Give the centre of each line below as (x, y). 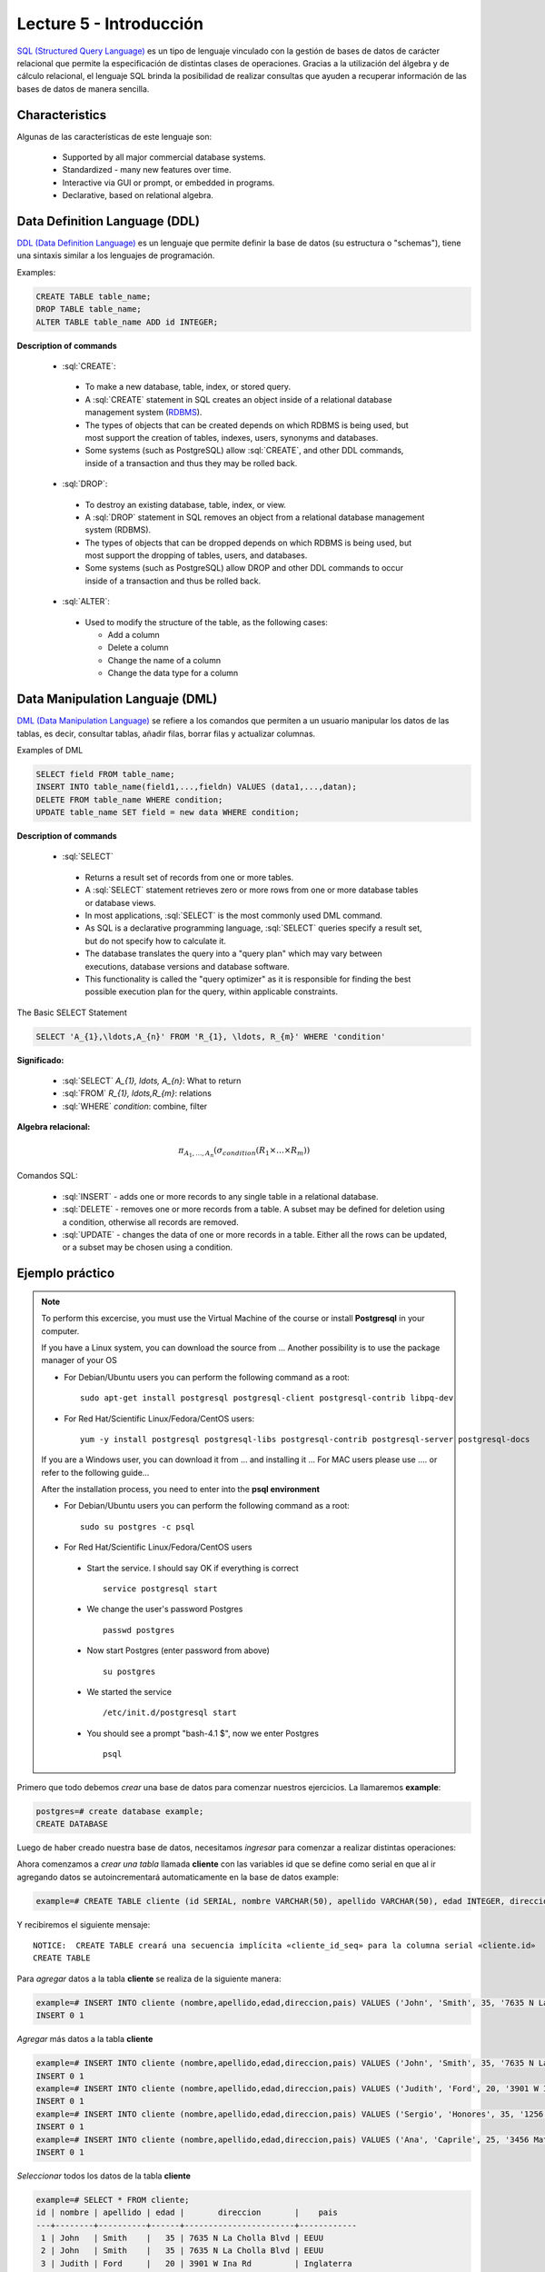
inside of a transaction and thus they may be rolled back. (191, 463)
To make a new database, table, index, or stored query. (188, 387)
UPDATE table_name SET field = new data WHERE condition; (168, 812)
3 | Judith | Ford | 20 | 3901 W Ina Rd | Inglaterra (197, 2263)
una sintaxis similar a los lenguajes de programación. (116, 255)
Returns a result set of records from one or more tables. (189, 877)
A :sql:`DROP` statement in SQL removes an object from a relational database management (255, 517)
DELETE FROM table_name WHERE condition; (129, 799)
